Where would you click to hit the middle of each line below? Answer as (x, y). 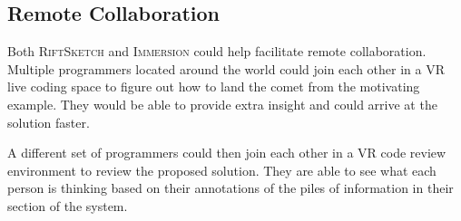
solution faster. (49, 122)
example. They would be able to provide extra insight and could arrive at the (222, 104)
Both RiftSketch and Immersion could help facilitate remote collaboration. (217, 51)
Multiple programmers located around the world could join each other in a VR (226, 68)
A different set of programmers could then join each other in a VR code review (227, 153)
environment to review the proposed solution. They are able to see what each (222, 170)
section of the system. (68, 205)
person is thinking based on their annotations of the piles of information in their (230, 188)
